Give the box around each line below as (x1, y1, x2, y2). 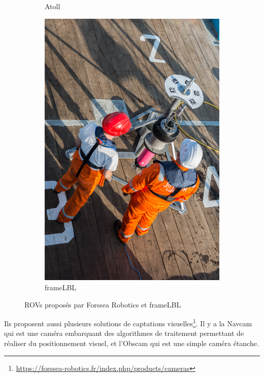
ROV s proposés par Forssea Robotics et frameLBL (24, 299, 181, 310)
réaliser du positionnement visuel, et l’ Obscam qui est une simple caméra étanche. (4, 337, 259, 348)
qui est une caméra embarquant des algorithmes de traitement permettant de (4, 328, 244, 338)
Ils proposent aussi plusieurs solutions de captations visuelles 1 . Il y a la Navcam (4, 317, 252, 328)
